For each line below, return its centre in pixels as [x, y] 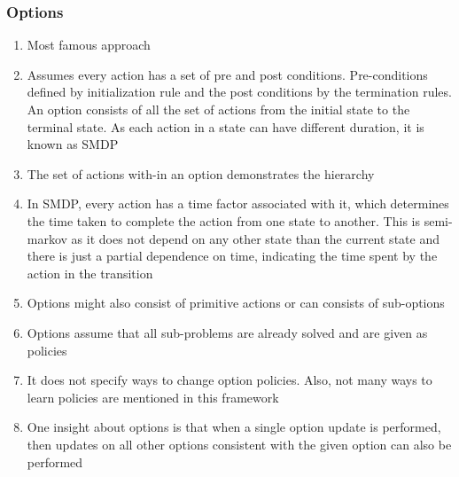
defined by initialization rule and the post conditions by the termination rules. [239, 92]
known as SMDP [73, 144]
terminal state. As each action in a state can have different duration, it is [226, 126]
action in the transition [90, 273]
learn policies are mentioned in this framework [153, 397]
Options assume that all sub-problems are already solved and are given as [227, 332]
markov [47, 238]
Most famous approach [89, 45]
